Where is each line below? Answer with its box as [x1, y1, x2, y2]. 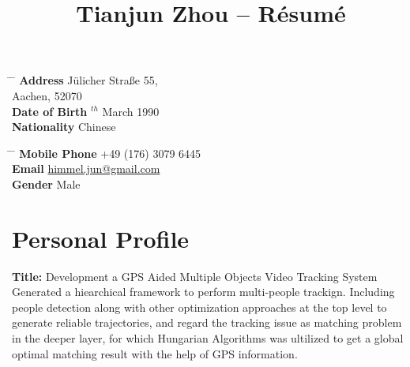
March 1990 [102, 103, 160, 119]
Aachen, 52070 [12, 87, 82, 103]
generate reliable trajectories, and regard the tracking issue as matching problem [12, 314, 402, 331]
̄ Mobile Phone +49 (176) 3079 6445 [12, 144, 201, 161]
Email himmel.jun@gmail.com [12, 160, 160, 177]
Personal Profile [12, 222, 190, 254]
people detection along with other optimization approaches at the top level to [12, 298, 387, 315]
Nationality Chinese [12, 118, 116, 135]
